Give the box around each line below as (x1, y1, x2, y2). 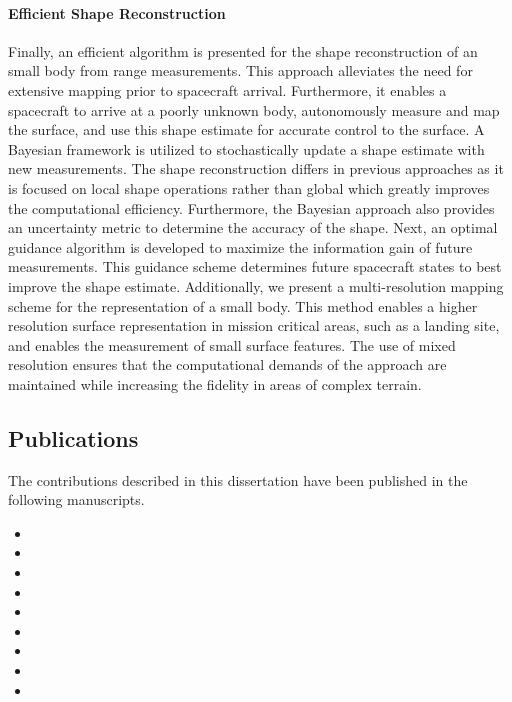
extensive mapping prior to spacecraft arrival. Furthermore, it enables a (8, 79, 447, 100)
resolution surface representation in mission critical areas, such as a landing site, (8, 315, 500, 336)
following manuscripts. (8, 489, 145, 510)
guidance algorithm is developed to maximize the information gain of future (8, 236, 473, 257)
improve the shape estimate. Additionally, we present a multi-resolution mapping (8, 275, 504, 296)
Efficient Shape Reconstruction (8, 2, 226, 23)
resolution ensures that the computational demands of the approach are (8, 354, 447, 375)
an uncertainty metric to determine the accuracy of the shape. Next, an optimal (8, 217, 498, 238)
